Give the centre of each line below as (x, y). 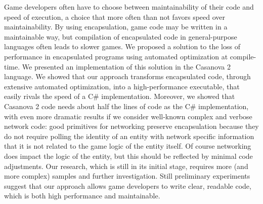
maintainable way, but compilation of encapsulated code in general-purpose (121, 36)
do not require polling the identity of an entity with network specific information (129, 136)
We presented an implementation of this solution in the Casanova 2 (126, 66)
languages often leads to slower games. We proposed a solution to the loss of (122, 46)
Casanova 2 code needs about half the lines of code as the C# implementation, (126, 106)
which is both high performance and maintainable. (82, 196)
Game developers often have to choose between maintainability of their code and (129, 7)
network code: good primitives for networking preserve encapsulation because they (131, 126)
